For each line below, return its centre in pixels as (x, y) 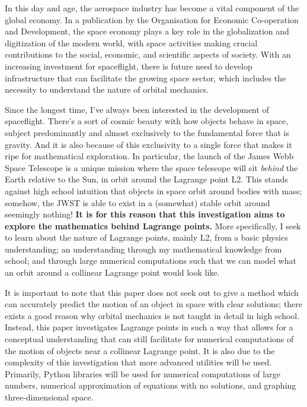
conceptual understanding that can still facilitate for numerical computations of (149, 339)
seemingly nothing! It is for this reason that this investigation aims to (145, 214)
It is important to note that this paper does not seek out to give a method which (152, 292)
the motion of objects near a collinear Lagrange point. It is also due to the (140, 350)
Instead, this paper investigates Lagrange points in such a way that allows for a (149, 327)
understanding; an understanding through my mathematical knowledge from (143, 249)
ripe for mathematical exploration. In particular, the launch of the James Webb (149, 156)
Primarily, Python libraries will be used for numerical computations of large (143, 373)
